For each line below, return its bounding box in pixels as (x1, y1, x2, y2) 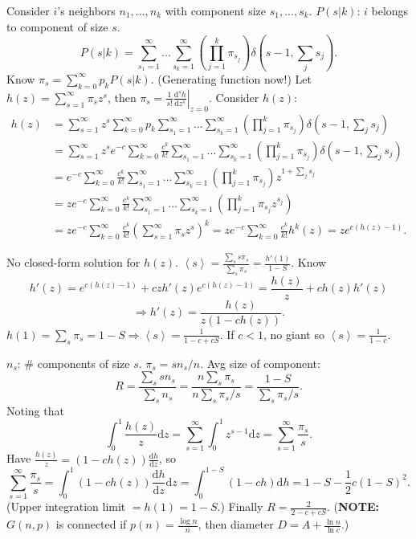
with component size (165, 2, 267, 18)
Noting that (6, 402, 64, 419)
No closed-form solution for (6, 254, 141, 271)
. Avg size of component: (200, 354, 320, 371)
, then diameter (198, 516, 274, 533)
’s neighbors (57, 2, 116, 18)
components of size (37, 354, 130, 371)
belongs (371, 2, 409, 18)
